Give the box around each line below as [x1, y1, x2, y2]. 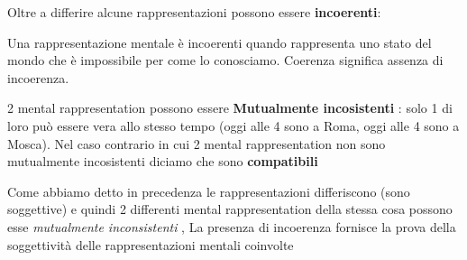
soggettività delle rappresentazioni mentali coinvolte [7, 235, 294, 254]
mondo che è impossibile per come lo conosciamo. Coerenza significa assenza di [7, 51, 444, 70]
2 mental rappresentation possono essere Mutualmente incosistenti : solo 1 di [7, 98, 453, 117]
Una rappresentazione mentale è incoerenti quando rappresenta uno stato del [7, 32, 432, 51]
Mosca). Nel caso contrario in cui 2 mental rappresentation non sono [7, 134, 386, 153]
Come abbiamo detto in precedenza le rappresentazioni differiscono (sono [7, 181, 410, 200]
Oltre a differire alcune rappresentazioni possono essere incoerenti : [7, 3, 381, 21]
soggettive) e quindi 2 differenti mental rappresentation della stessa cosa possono [7, 200, 453, 218]
